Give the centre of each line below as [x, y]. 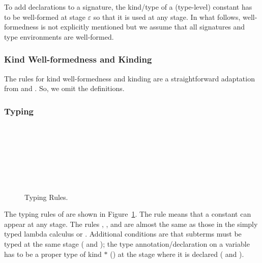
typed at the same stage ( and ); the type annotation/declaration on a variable [127, 243]
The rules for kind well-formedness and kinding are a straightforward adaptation [129, 78]
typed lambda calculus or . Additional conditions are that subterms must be [123, 234]
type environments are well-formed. [59, 36]
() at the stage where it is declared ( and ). [177, 254]
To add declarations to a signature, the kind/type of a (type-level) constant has [128, 7]
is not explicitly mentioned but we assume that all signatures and [143, 27]
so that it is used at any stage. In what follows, [167, 17]
